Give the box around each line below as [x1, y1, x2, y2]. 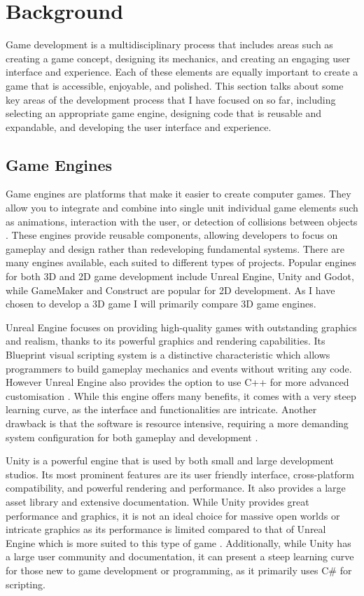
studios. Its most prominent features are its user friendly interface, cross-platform [6, 466, 354, 481]
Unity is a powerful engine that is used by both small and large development [6, 453, 334, 468]
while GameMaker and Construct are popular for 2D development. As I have [6, 282, 335, 297]
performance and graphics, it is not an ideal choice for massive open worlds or [6, 508, 340, 522]
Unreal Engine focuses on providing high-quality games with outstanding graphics [6, 319, 357, 334]
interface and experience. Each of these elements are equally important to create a [6, 64, 358, 79]
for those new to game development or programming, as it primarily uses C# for [6, 562, 352, 577]
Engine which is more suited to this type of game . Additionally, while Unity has [6, 535, 351, 550]
